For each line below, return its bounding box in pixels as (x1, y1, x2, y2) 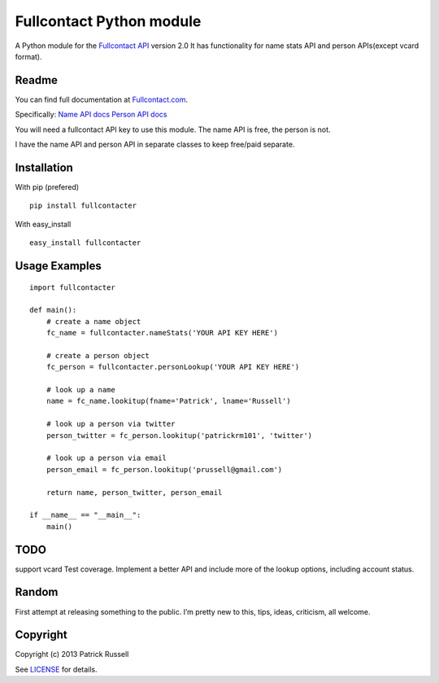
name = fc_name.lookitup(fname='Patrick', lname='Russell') (46, 396, 292, 406)
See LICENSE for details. (15, 664, 98, 674)
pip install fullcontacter (29, 201, 137, 211)
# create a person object (46, 351, 150, 360)
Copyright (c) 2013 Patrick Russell (15, 650, 129, 659)
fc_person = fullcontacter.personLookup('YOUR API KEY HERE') (46, 362, 300, 372)
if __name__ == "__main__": (29, 510, 141, 520)
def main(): (29, 305, 77, 315)
